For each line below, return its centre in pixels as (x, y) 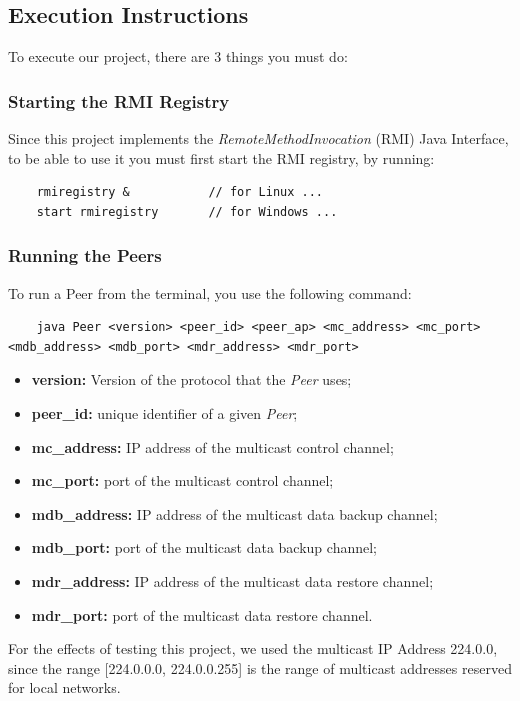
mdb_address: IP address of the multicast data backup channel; (234, 513)
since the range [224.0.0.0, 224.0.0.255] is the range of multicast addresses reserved (260, 667)
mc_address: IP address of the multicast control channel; (212, 446)
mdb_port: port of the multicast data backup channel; (204, 547)
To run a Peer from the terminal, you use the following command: (210, 292)
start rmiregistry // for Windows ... (187, 211)
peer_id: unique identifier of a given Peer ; (164, 412)
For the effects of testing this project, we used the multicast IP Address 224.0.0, (253, 648)
